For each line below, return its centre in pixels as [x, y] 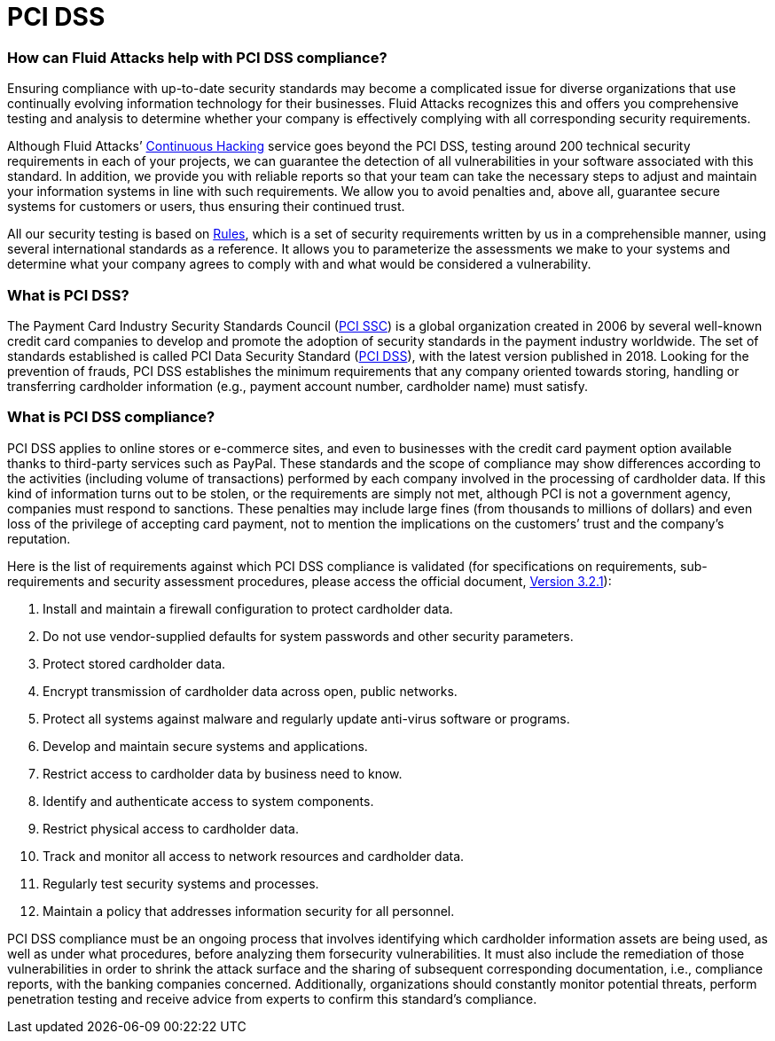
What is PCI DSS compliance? [111, 417]
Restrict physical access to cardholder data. [171, 828]
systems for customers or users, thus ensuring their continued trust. [206, 207]
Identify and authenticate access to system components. [208, 801]
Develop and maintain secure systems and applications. [205, 746]
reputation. [39, 538]
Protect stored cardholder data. [134, 663]
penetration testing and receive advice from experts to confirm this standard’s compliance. [272, 998]
